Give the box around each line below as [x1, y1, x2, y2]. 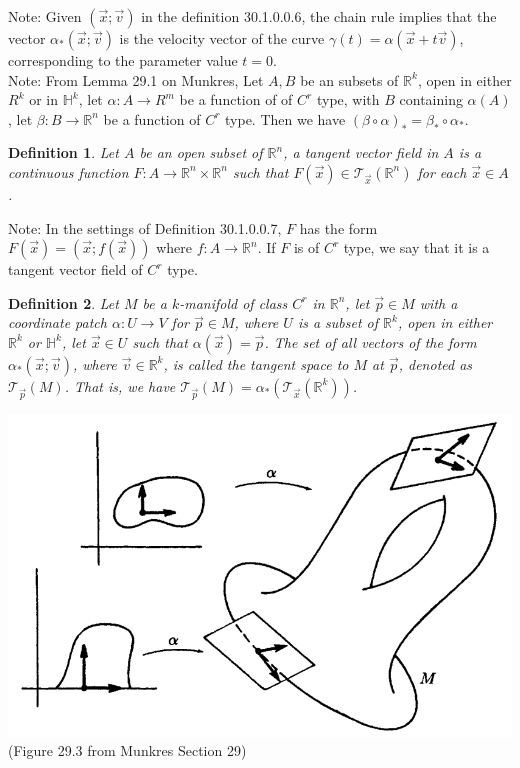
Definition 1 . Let [8, 142, 119, 163]
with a [419, 292, 458, 313]
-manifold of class [179, 292, 288, 313]
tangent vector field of [8, 259, 143, 280]
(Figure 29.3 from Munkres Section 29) [8, 740, 247, 761]
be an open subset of [139, 142, 263, 163]
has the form [299, 217, 378, 238]
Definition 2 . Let [8, 292, 119, 313]
